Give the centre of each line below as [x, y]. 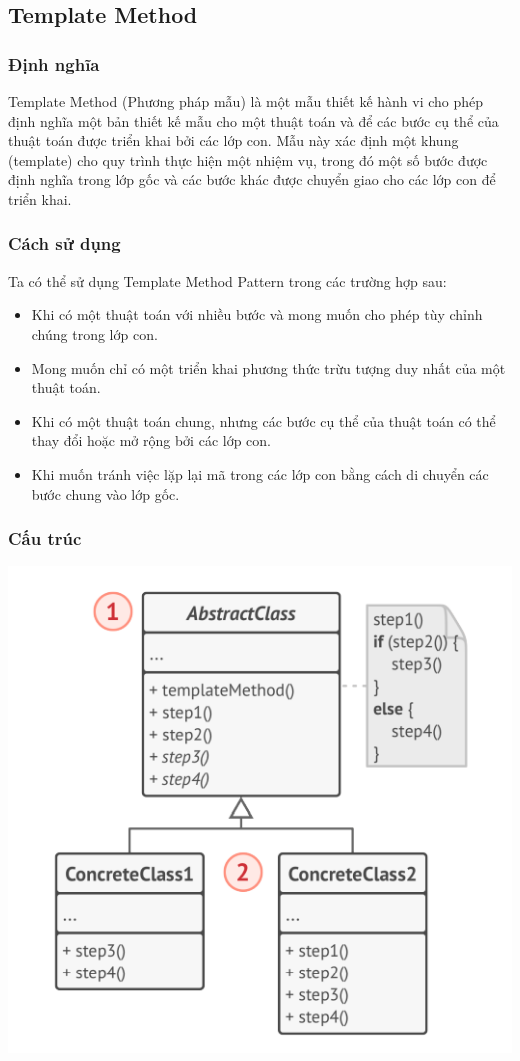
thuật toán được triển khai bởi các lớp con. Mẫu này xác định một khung [233, 140]
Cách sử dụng [64, 243]
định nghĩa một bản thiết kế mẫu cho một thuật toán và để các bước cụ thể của [253, 120]
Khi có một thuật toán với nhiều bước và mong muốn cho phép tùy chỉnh [257, 314]
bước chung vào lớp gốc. [105, 493]
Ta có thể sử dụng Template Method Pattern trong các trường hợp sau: [227, 280]
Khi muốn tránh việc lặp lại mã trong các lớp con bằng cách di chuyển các [260, 473]
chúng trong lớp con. [94, 333]
